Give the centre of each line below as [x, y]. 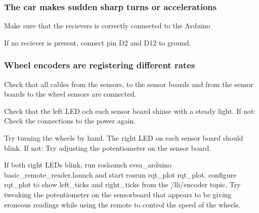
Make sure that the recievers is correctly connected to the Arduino [107, 26]
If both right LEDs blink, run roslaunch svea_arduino [88, 165]
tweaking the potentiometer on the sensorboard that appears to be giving [118, 194]
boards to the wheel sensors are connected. [70, 94]
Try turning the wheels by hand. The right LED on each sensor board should [124, 138]
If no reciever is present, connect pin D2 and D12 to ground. [98, 42]
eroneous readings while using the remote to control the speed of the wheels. [122, 204]
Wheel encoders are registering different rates [100, 65]
